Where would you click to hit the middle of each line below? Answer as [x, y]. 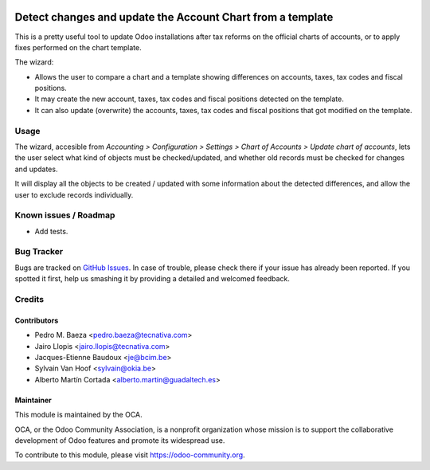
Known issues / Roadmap [65, 215]
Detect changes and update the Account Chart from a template [174, 17]
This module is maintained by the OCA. [78, 415]
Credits [29, 299]
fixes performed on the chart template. [78, 47]
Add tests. [51, 231]
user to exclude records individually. [74, 194]
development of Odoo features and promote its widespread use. [120, 440]
